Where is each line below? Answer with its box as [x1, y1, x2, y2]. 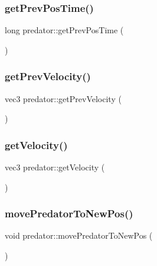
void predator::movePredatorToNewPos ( [5, 229, 153, 242]
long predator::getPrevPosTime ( [5, 24, 124, 36]
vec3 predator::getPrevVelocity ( [5, 92, 122, 104]
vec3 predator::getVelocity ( [5, 161, 105, 173]
